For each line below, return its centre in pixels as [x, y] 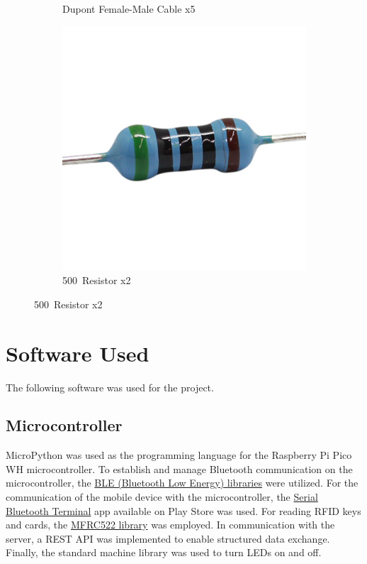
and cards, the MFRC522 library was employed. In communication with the [170, 525]
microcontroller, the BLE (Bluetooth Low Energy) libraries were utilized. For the [182, 483]
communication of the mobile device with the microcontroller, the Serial [162, 497]
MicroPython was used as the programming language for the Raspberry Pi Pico [179, 455]
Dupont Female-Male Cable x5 [129, 9]
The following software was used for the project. [110, 387]
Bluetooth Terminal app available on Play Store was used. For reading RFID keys [183, 510]
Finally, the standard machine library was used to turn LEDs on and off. [164, 552]
